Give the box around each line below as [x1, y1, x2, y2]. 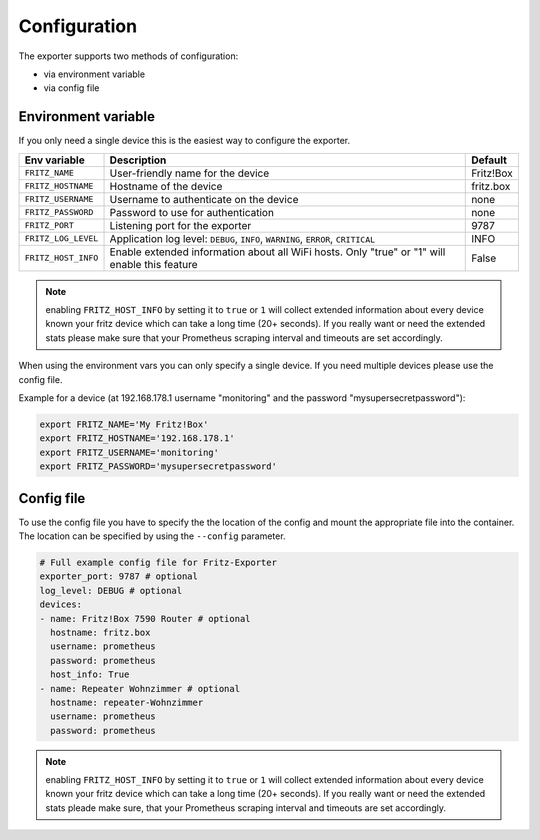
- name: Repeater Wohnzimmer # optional [39, 683, 240, 694]
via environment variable [43, 68, 145, 80]
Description [109, 153, 167, 167]
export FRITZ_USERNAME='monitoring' [39, 446, 220, 458]
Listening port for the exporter [109, 218, 252, 232]
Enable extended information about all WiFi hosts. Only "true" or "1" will [109, 245, 446, 259]
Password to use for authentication [109, 205, 275, 219]
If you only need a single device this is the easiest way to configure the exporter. [18, 135, 350, 147]
